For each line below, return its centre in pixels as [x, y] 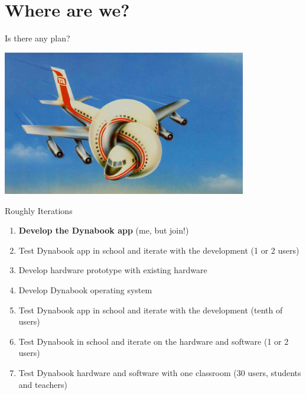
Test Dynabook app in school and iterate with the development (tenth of [151, 310]
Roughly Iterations [39, 210]
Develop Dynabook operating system [85, 290]
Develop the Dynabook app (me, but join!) [104, 230]
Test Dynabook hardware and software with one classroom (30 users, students [160, 373]
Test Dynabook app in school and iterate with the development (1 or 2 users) [159, 250]
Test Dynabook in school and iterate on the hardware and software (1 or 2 [154, 341]
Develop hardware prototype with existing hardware [113, 270]
